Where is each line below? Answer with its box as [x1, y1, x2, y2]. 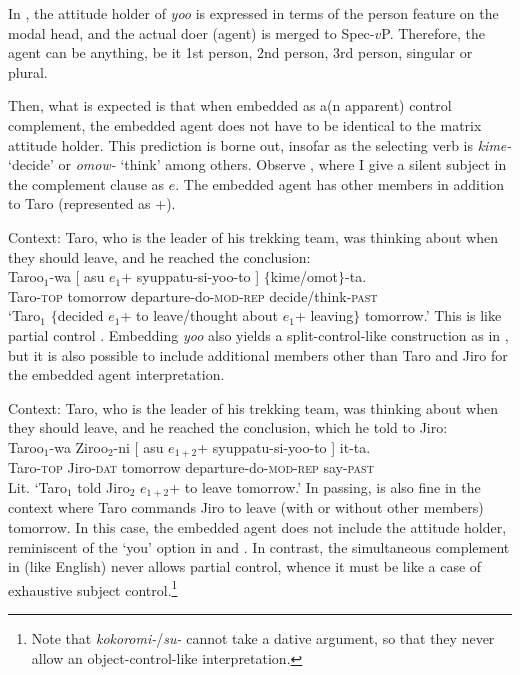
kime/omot [270, 266, 339, 287]
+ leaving [294, 305, 354, 326]
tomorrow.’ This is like [364, 305, 502, 326]
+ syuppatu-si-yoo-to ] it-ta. [197, 436, 371, 457]
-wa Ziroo [49, 436, 108, 457]
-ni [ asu [113, 436, 164, 457]
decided [57, 305, 104, 326]
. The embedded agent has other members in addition [175, 173, 505, 194]
